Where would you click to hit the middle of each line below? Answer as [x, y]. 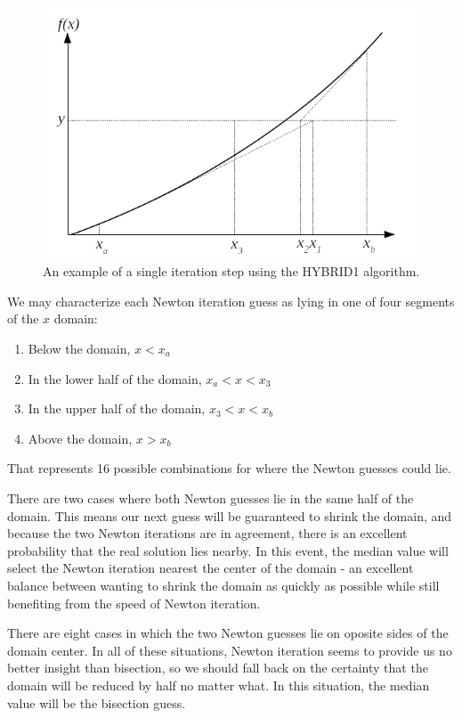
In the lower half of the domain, [115, 378]
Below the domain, [79, 349]
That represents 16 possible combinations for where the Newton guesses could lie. [229, 468]
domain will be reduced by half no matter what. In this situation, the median [219, 685]
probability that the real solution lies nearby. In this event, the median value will [228, 550]
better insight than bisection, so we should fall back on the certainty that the [218, 668]
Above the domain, [80, 438]
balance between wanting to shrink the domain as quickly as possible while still [223, 585]
